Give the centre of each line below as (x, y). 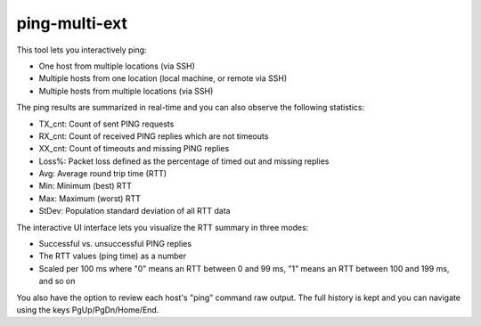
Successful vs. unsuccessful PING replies (115, 244)
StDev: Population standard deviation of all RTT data (135, 211)
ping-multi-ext (72, 23)
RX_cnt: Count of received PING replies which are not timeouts (154, 136)
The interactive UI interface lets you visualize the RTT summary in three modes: (163, 227)
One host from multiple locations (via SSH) (117, 66)
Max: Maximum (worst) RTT (90, 198)
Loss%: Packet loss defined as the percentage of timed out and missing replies (184, 161)
